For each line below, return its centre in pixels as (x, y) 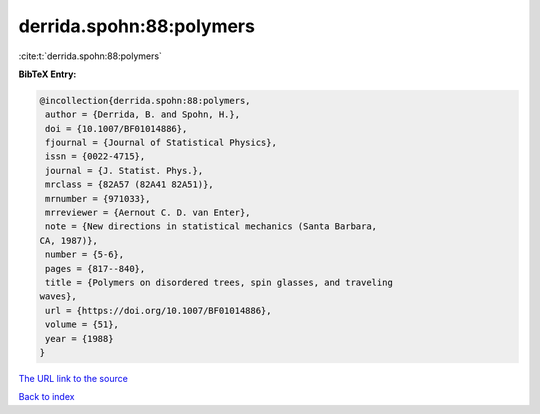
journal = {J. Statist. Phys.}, (124, 170)
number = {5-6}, (85, 254)
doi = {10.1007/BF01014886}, (116, 128)
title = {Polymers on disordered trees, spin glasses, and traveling (219, 282)
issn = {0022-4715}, (95, 156)
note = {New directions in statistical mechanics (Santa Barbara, (211, 226)
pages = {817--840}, (95, 268)
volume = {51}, (82, 324)
